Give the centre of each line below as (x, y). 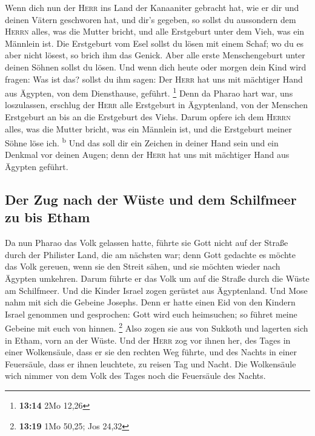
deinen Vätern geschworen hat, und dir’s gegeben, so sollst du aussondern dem (151, 19)
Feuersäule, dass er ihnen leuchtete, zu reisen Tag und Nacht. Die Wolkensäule (151, 363)
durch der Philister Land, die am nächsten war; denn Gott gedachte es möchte (150, 254)
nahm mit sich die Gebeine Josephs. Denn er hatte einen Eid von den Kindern (150, 302)
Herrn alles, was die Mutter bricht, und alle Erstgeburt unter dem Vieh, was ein (155, 31)
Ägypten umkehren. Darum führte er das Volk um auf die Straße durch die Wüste (157, 278)
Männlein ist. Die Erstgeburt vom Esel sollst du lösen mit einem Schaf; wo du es (154, 43)
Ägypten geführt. (37, 167)
